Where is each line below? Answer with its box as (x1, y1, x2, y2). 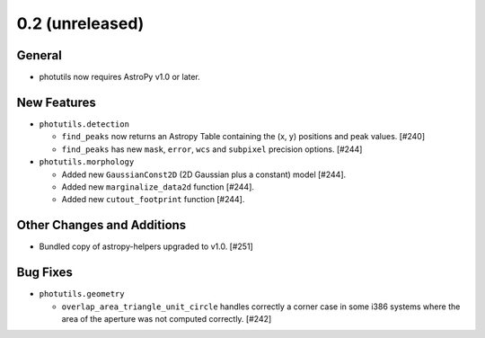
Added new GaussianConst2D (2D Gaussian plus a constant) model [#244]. (61, 169, 347, 180)
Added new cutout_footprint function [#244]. (61, 194, 245, 205)
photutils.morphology (39, 157, 135, 167)
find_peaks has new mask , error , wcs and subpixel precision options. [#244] (61, 144, 363, 155)
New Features (16, 94, 96, 110)
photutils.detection (39, 119, 130, 129)
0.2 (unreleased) (16, 13, 145, 33)
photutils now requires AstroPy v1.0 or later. (39, 72, 201, 83)
